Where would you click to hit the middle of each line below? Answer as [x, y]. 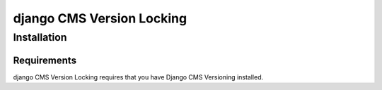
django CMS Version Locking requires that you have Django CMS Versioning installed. [138, 77]
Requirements [45, 60]
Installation [40, 37]
